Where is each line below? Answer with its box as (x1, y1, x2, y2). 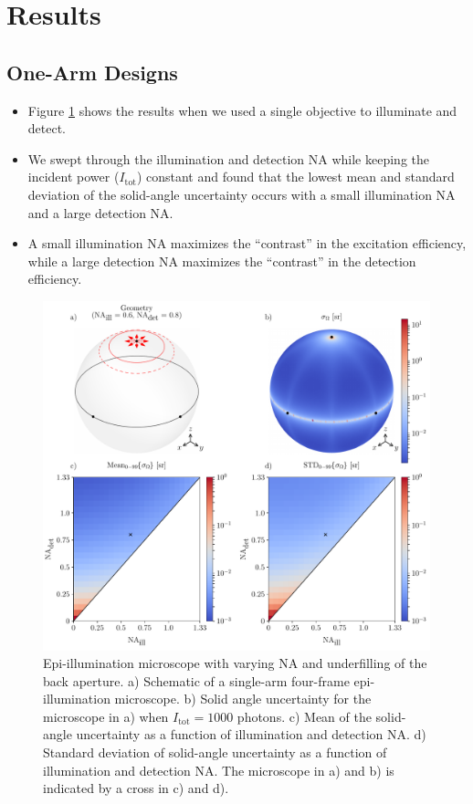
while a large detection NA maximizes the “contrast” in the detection (27, 251, 416, 270)
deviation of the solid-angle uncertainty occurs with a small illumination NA (27, 184, 456, 204)
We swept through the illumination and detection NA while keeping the (27, 149, 429, 168)
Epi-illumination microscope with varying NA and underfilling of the (43, 653, 427, 673)
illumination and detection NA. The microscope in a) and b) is (43, 760, 394, 779)
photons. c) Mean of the (236, 706, 372, 726)
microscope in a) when (43, 706, 169, 726)
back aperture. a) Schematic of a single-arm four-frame (43, 671, 350, 690)
